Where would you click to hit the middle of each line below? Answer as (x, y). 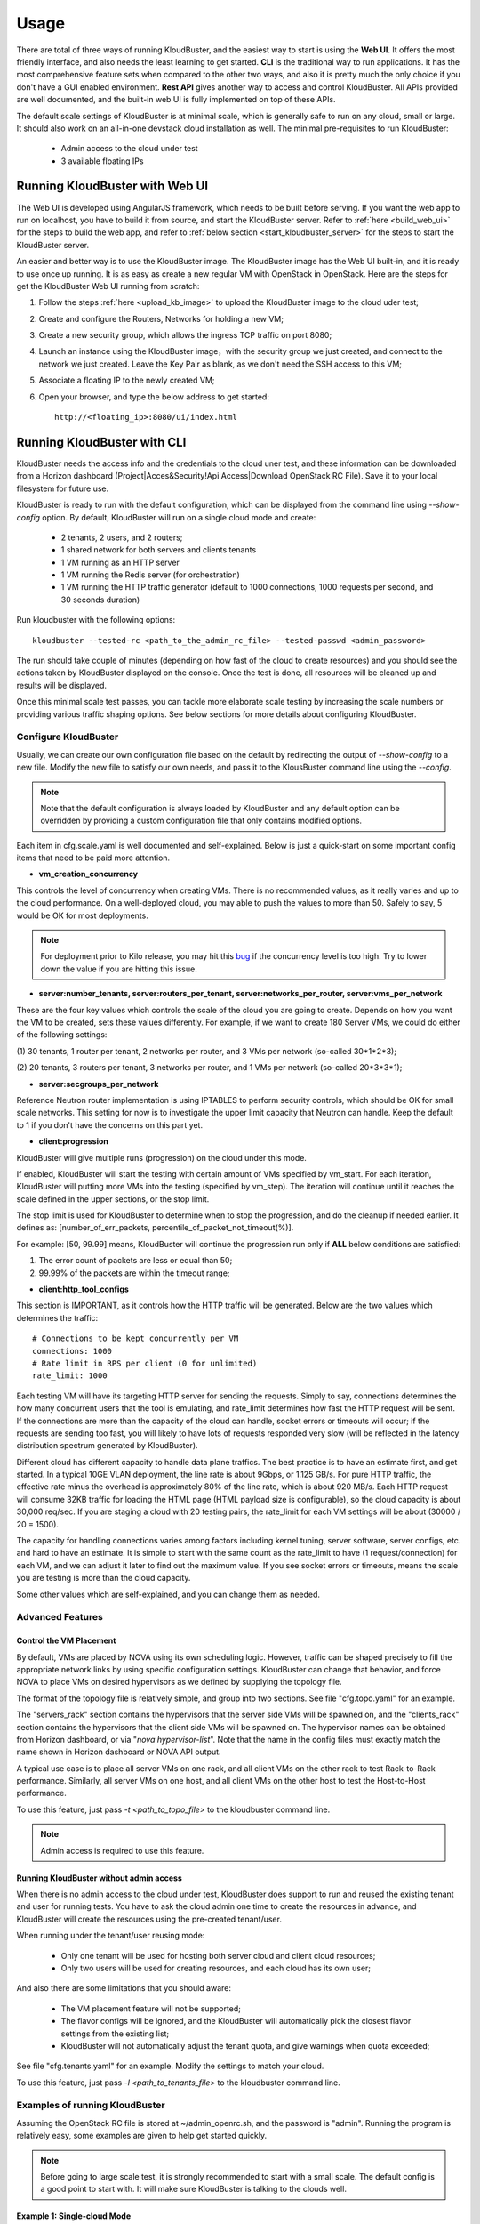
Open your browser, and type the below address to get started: (154, 397)
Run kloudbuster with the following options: (96, 620)
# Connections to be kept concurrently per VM (136, 1338)
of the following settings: (62, 1035)
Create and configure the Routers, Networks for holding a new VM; (161, 318)
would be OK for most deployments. (82, 915)
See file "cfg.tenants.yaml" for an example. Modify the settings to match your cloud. (170, 2066)
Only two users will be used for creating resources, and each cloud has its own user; (216, 1968)
